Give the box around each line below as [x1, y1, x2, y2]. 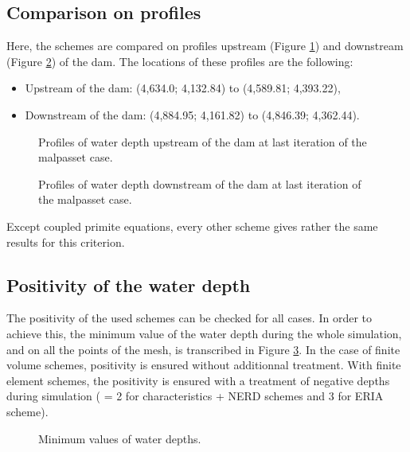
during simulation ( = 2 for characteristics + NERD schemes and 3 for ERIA [6, 388, 384, 404]
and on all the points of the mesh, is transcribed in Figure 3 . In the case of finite [6, 341, 400, 357]
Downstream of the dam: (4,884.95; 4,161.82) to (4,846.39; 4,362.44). [25, 106, 360, 123]
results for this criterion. [6, 233, 125, 250]
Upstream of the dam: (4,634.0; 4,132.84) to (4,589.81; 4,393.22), [25, 80, 341, 96]
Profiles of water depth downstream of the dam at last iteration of [38, 175, 361, 192]
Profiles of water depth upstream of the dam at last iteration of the [38, 133, 367, 150]
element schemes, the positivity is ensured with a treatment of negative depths [6, 372, 390, 388]
